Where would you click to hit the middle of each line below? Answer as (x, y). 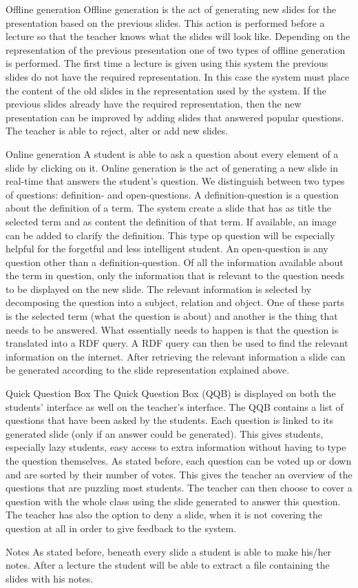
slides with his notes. (50, 578)
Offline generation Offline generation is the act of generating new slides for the (171, 9)
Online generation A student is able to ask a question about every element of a (172, 153)
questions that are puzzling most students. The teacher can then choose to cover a (179, 488)
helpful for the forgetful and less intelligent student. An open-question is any (167, 249)
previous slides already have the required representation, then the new (154, 104)
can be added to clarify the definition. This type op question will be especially (170, 235)
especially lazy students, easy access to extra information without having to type (176, 447)
